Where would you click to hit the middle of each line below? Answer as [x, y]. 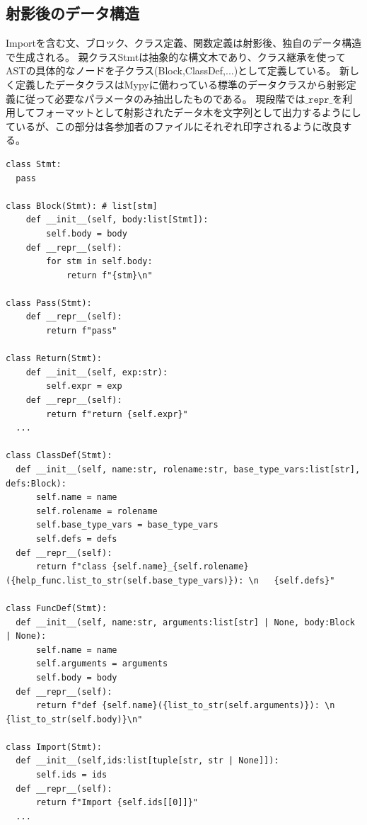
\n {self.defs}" [292, 580]
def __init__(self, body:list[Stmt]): [117, 220]
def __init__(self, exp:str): [97, 372]
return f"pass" [82, 331]
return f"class [71, 567]
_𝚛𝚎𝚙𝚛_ [319, 99]
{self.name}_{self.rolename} [180, 567]
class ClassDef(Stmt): [59, 456]
